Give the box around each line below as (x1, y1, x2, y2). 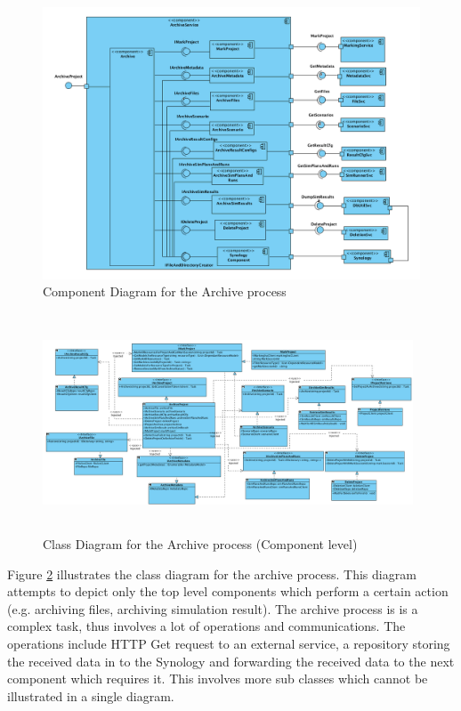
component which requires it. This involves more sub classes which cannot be (7, 669, 428, 688)
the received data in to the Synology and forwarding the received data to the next (7, 651, 455, 670)
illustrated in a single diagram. (7, 686, 174, 705)
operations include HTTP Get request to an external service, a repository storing (7, 634, 450, 652)
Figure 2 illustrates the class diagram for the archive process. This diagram (7, 564, 417, 583)
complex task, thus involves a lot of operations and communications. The (7, 617, 406, 635)
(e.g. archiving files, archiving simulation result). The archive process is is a (7, 599, 418, 618)
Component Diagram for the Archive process (43, 282, 287, 301)
